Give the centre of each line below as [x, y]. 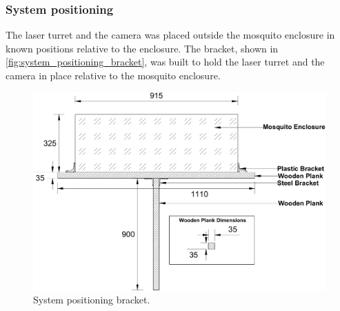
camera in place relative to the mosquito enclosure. [113, 75]
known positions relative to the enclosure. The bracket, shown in [142, 48]
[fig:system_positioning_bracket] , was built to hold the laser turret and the [165, 62]
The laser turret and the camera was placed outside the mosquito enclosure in [170, 35]
